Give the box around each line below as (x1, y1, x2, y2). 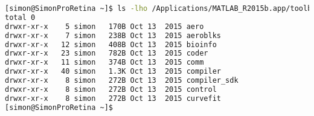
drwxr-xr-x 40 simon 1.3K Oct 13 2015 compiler (5, 67, 221, 76)
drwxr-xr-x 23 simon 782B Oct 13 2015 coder (5, 49, 208, 58)
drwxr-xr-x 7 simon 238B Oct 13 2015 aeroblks (5, 31, 221, 40)
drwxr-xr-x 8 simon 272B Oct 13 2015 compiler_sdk (5, 76, 239, 85)
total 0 (5, 13, 36, 22)
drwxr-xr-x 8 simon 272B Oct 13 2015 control (5, 85, 217, 94)
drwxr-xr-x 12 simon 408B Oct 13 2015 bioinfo (5, 40, 217, 49)
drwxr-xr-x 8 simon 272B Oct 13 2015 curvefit (5, 94, 221, 103)
